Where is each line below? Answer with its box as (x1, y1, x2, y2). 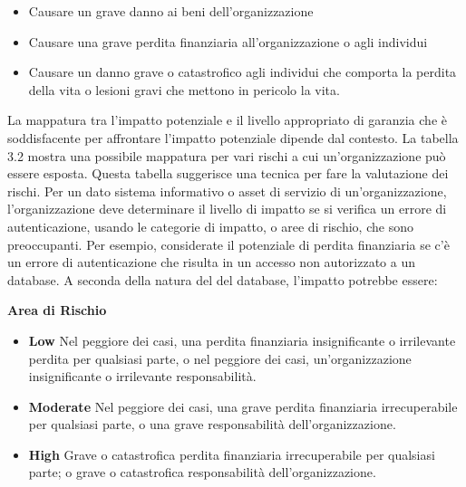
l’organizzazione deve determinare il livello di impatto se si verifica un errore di (7, 199, 447, 218)
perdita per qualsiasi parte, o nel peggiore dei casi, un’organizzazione (28, 349, 412, 368)
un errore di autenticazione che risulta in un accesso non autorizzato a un (7, 253, 415, 272)
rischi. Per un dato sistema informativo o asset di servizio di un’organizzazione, (7, 181, 447, 200)
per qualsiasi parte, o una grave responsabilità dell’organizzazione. (28, 415, 396, 434)
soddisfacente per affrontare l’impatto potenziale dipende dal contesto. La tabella (7, 128, 459, 147)
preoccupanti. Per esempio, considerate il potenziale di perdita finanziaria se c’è (7, 234, 450, 253)
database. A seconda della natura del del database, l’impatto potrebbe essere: (7, 270, 438, 289)
